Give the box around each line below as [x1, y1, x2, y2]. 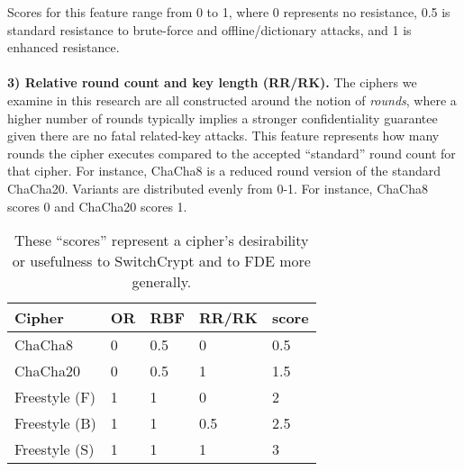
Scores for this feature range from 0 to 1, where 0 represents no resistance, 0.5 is [7, 3, 450, 21]
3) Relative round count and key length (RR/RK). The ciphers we [7, 73, 417, 92]
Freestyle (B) [14, 412, 96, 434]
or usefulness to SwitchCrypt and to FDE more [12, 250, 311, 272]
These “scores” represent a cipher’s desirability [14, 230, 309, 251]
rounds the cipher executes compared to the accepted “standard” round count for [7, 143, 456, 162]
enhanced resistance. [7, 38, 120, 57]
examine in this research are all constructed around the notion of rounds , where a [7, 90, 457, 109]
